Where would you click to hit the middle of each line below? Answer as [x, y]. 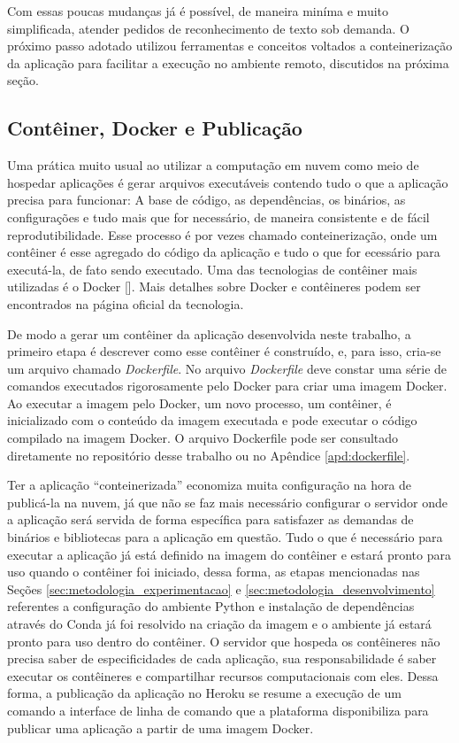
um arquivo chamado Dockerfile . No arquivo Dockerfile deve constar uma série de [227, 368]
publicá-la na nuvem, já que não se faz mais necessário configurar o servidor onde [227, 502]
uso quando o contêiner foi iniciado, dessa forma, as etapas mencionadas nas [214, 572]
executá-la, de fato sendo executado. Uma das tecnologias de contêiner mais [212, 269]
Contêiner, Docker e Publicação [155, 128]
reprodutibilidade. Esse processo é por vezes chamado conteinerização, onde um [222, 234]
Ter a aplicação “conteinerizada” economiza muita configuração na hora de [210, 485]
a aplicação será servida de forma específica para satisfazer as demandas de [210, 519]
